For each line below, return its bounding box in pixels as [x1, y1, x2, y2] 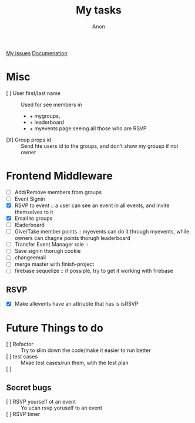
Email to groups [14, 215, 53, 222]
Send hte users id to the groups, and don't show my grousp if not [21, 142, 179, 150]
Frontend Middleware [6, 170, 113, 182]
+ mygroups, [29, 112, 60, 119]
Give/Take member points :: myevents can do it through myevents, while [14, 228, 190, 235]
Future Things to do [6, 321, 104, 334]
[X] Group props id [6, 136, 52, 143]
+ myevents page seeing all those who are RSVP [29, 124, 147, 132]
